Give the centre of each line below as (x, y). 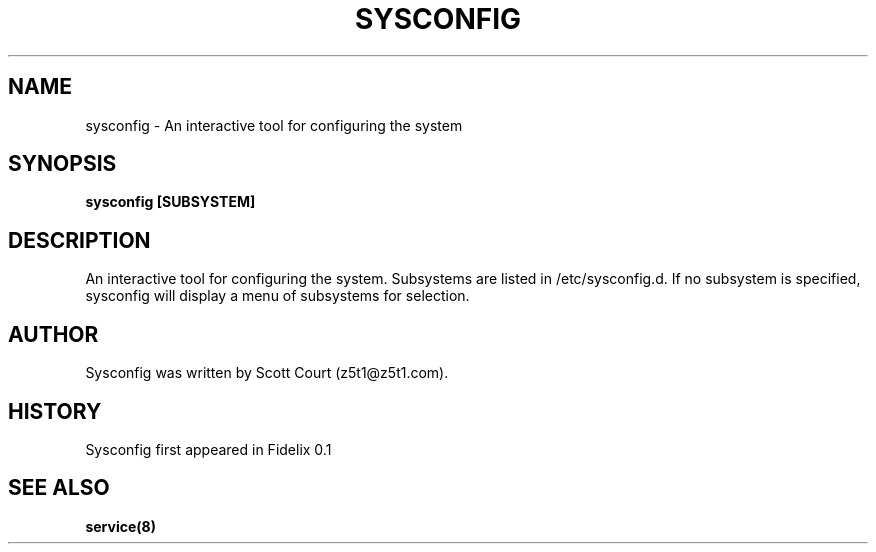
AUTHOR (53, 334)
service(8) (120, 526)
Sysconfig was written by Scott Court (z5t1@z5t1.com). (267, 373)
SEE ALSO (59, 488)
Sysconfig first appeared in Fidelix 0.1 (208, 449)
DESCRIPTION (79, 240)
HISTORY (55, 411)
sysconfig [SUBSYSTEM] (170, 202)
